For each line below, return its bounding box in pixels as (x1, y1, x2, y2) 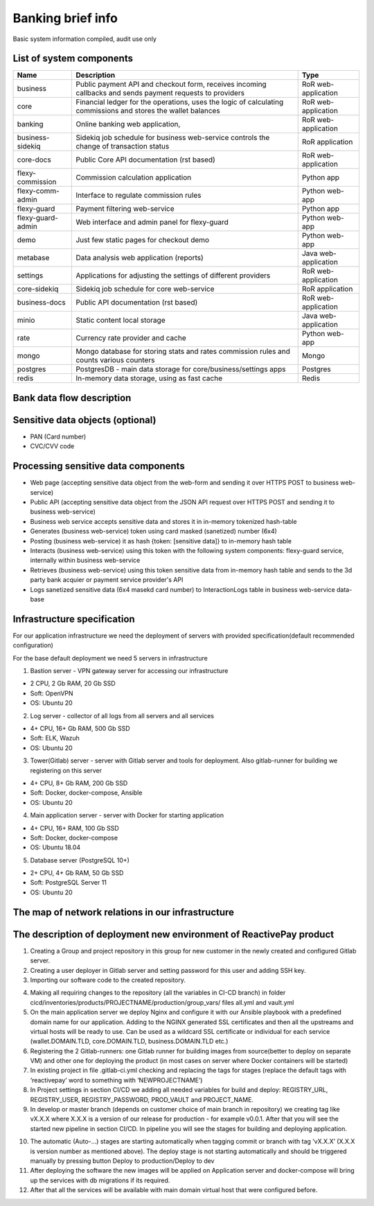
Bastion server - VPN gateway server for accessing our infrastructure (30, 667, 229, 675)
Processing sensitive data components (12, 460, 185, 472)
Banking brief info (12, 10, 118, 26)
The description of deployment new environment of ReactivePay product (12, 928, 335, 940)
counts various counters (75, 355, 155, 365)
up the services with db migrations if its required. (30, 1176, 170, 1184)
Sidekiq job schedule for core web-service (75, 284, 215, 294)
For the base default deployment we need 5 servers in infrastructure (12, 654, 208, 662)
